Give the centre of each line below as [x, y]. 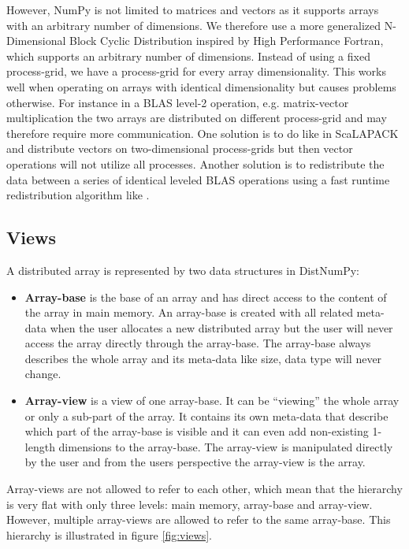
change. [43, 374]
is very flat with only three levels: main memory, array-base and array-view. [190, 504]
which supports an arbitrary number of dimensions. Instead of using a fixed [188, 56]
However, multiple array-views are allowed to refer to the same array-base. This [199, 519]
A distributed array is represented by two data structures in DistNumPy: [183, 270]
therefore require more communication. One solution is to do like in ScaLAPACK [203, 133]
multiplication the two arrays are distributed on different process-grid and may [197, 118]
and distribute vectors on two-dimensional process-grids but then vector [180, 148]
